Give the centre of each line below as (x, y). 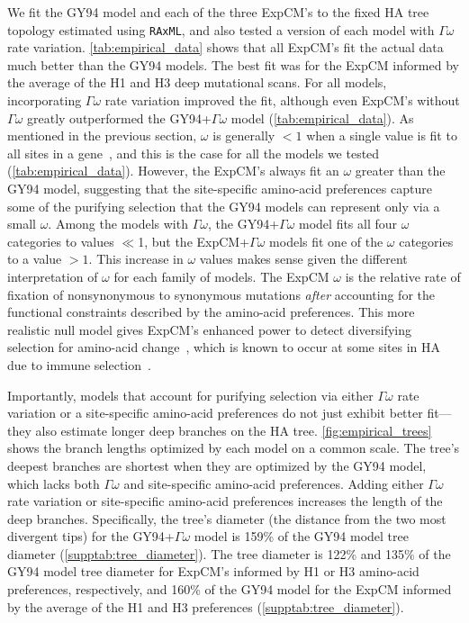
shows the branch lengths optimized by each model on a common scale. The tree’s (234, 448)
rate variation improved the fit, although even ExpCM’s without (282, 100)
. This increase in (136, 259)
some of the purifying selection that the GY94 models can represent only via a (224, 206)
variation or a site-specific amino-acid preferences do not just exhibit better (215, 413)
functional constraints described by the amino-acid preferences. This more (211, 312)
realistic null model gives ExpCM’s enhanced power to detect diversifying (210, 329)
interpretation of (53, 276)
